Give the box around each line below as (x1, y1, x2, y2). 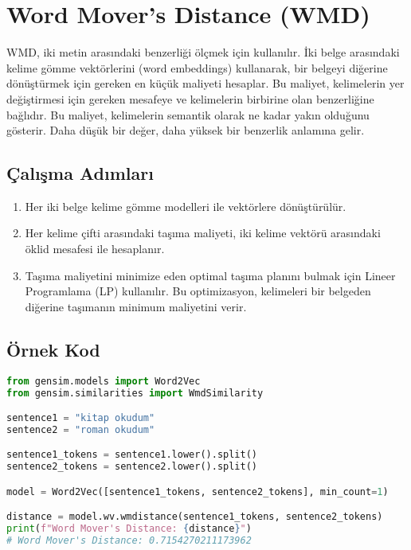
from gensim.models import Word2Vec (6, 375, 201, 387)
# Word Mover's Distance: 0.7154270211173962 (6, 535, 252, 547)
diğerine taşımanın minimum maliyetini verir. (25, 298, 247, 314)
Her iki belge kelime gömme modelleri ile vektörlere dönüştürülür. (25, 197, 346, 214)
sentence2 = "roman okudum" (6, 423, 155, 435)
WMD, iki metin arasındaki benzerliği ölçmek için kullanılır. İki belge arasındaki (6, 44, 400, 60)
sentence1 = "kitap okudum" (6, 412, 155, 424)
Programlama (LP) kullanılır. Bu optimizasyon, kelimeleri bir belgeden (25, 283, 371, 299)
